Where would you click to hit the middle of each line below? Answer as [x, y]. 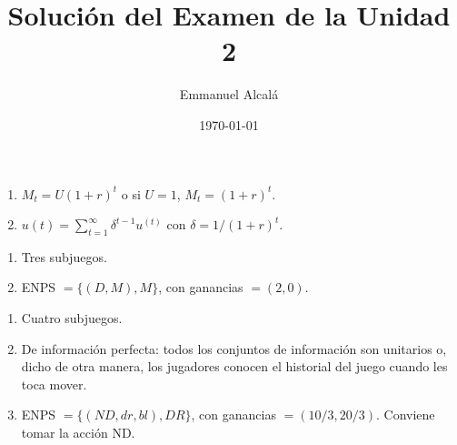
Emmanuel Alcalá [229, 94]
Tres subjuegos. [64, 256]
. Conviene [405, 415]
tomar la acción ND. [78, 433]
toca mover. [54, 384]
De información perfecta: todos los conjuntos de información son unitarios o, [234, 348]
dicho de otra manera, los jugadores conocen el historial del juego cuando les [234, 366]
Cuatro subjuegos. [72, 318]
